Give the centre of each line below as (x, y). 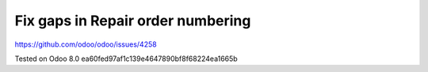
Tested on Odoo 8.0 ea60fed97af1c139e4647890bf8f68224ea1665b (126, 59)
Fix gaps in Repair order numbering (133, 21)
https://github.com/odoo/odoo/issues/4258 (86, 44)
